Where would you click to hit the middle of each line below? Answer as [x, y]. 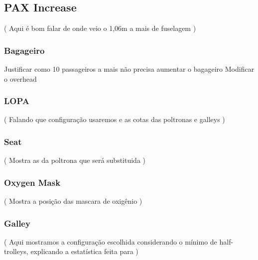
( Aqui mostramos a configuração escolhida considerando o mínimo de [111, 241]
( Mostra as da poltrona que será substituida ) [75, 160]
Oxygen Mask [32, 182]
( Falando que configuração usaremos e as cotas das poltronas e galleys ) [115, 119]
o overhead [20, 78]
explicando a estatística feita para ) [84, 251]
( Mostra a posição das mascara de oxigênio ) [73, 201]
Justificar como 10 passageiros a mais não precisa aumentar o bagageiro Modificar [129, 69]
